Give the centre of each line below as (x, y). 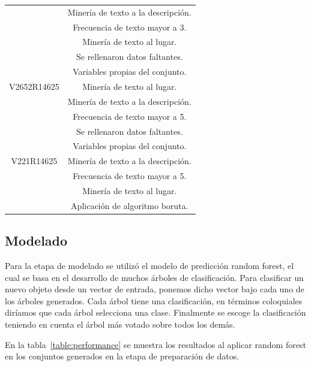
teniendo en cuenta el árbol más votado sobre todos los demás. (120, 324)
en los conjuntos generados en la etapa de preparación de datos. (122, 356)
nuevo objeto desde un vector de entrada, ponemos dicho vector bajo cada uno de (155, 289)
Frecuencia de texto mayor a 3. (130, 27)
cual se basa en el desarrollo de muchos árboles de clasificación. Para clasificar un (154, 277)
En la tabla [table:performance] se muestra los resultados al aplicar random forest (155, 344)
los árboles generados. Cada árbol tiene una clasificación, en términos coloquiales (154, 300)
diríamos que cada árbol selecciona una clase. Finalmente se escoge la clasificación (155, 312)
